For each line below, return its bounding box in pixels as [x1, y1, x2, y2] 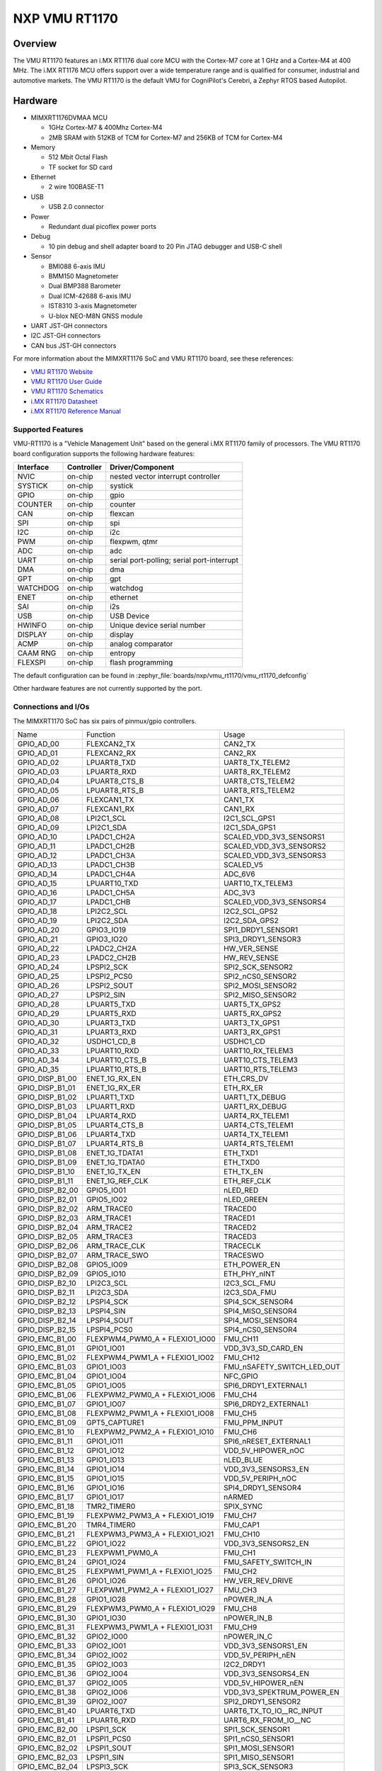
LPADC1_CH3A [86, 850, 136, 860]
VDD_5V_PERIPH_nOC [223, 1473, 297, 1483]
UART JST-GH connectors [30, 321, 108, 329]
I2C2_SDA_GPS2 [223, 915, 279, 925]
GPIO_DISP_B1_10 [17, 1166, 75, 1176]
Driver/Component [110, 463, 175, 472]
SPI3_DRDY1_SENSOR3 [223, 934, 301, 944]
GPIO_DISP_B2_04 [17, 1222, 79, 1232]
